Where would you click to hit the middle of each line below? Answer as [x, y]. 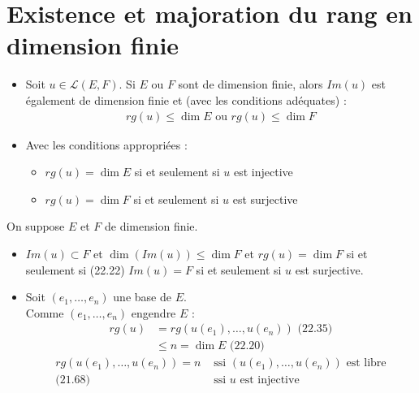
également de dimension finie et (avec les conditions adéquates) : [186, 99]
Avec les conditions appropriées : [106, 144]
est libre [366, 363]
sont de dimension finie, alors [251, 84]
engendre [153, 312]
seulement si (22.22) [75, 269]
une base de [142, 297]
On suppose [36, 226]
